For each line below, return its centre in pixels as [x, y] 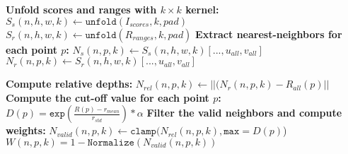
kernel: [202, 9]
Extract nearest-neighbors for [269, 34]
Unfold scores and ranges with [81, 9]
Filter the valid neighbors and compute [244, 113]
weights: [26, 130]
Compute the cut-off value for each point [108, 97]
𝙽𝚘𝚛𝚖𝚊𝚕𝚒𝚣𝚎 [111, 142]
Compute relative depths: [69, 84]
